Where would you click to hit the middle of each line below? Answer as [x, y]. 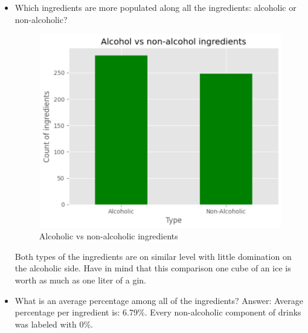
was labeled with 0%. [54, 324]
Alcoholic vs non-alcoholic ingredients [108, 236]
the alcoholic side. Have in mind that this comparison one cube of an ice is [153, 268]
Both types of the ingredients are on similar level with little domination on [153, 256]
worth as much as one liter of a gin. [81, 280]
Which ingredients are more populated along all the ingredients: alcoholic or [156, 7]
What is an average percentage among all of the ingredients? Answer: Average [159, 300]
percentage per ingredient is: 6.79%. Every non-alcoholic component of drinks [158, 312]
